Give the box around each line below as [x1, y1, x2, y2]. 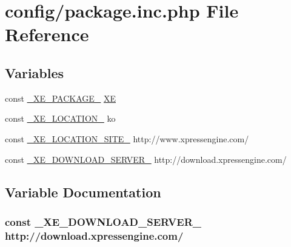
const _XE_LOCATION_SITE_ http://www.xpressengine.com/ [5, 132, 249, 145]
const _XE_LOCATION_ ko [5, 112, 116, 125]
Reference [5, 22, 89, 47]
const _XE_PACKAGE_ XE [5, 91, 116, 104]
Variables [5, 63, 64, 82]
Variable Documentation [5, 182, 161, 201]
